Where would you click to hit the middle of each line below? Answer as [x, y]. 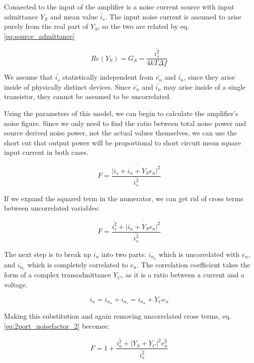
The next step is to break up [48, 254]
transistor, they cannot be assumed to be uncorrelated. [88, 96]
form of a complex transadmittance [58, 275]
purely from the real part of [46, 26]
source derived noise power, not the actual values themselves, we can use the [121, 133]
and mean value [74, 16]
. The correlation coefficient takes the [194, 264]
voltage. [16, 284]
